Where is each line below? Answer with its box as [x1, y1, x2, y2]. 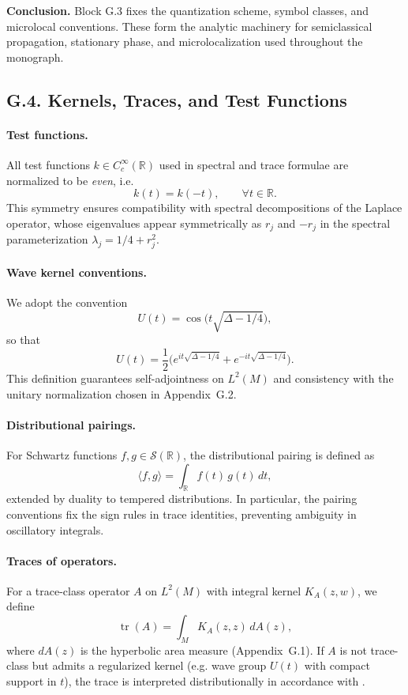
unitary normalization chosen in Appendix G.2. [6, 385, 237, 402]
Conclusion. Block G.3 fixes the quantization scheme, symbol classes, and [6, 2, 369, 18]
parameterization [6, 231, 88, 247]
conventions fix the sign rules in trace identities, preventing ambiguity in [6, 505, 357, 522]
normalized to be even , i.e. [6, 172, 134, 188]
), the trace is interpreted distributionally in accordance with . [64, 673, 365, 689]
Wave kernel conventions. [6, 263, 147, 280]
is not [339, 641, 367, 658]
